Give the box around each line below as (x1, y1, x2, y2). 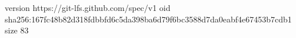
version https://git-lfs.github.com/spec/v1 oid (5, 2, 171, 13)
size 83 (5, 24, 29, 36)
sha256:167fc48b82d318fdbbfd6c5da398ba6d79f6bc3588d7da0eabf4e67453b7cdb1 (5, 13, 292, 25)
